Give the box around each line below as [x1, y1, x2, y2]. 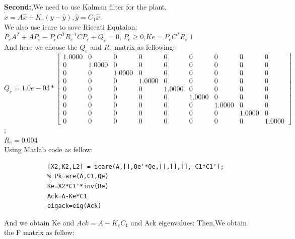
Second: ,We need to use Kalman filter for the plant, [4, 2, 167, 12]
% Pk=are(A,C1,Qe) [47, 173, 109, 180]
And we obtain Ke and [4, 217, 75, 227]
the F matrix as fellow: [4, 227, 75, 237]
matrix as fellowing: [114, 42, 175, 52]
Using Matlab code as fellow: [4, 144, 93, 155]
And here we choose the [4, 42, 78, 52]
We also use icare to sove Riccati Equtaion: [4, 21, 137, 32]
